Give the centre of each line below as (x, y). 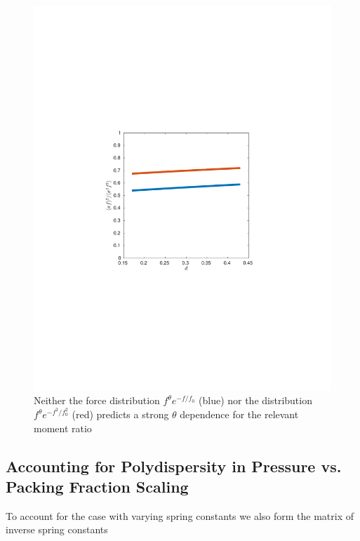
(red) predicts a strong (120, 414)
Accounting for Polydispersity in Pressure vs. (174, 466)
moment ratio (63, 428)
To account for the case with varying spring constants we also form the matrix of (180, 515)
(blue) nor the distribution (255, 400)
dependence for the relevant (239, 414)
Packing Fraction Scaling (97, 487)
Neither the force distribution (97, 400)
